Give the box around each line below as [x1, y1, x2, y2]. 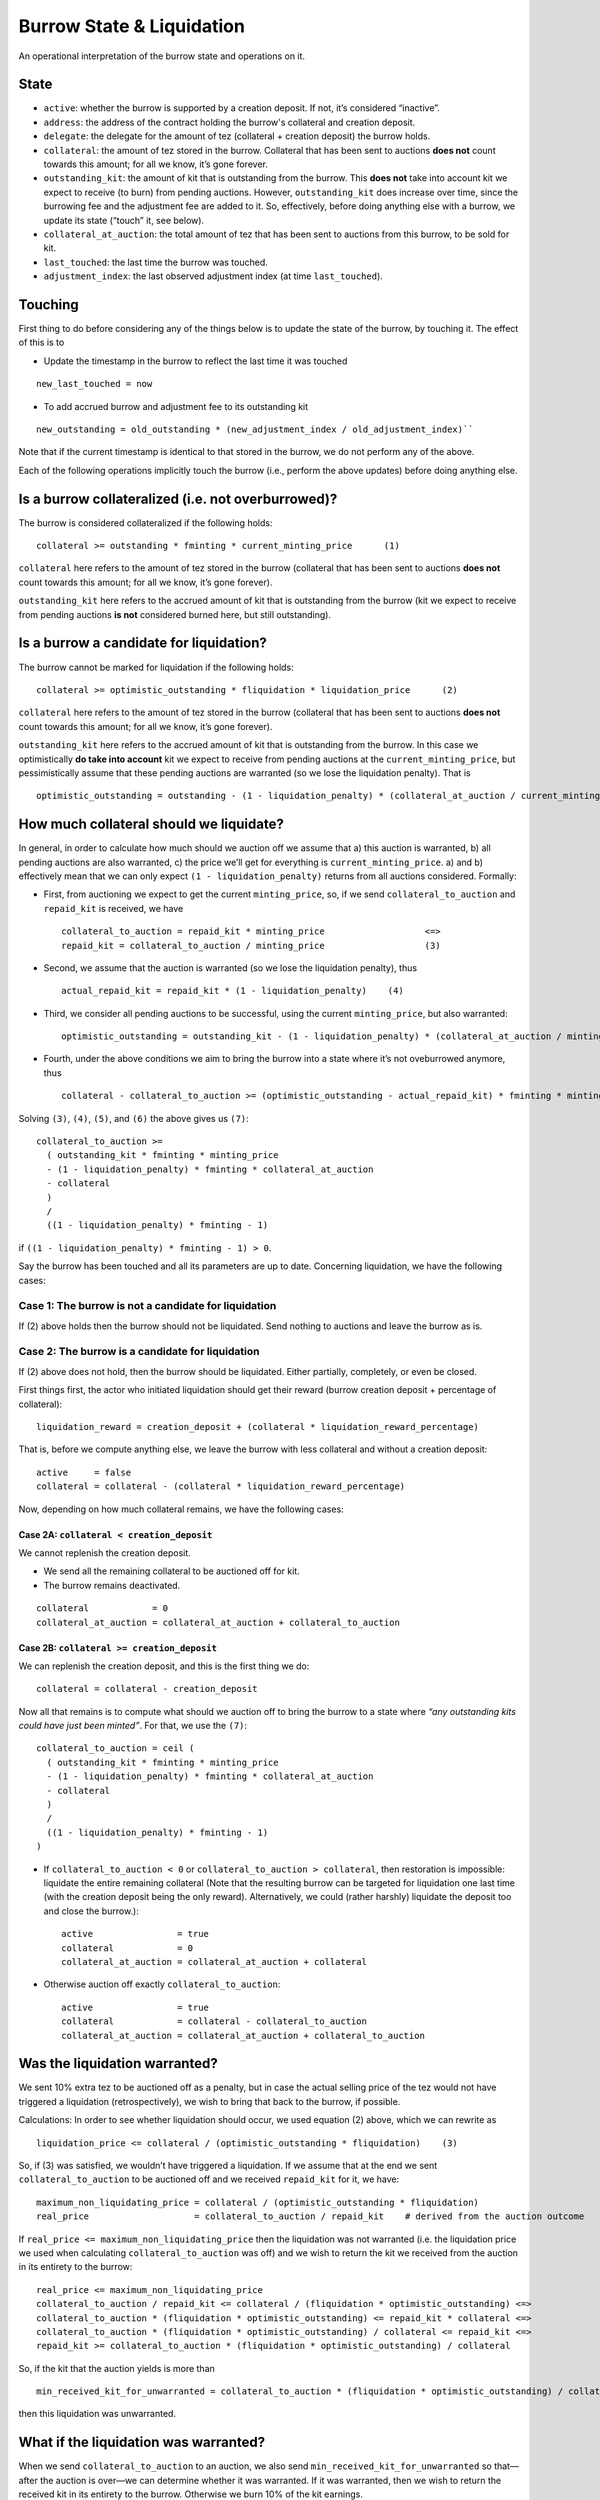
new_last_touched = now [36, 378, 153, 390]
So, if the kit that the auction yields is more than [18, 2362, 215, 2374]
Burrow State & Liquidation [18, 15, 245, 37]
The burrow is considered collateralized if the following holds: [18, 516, 273, 529]
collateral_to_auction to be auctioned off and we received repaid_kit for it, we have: [18, 2173, 400, 2185]
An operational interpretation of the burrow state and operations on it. [18, 50, 305, 62]
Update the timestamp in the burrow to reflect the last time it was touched [43, 355, 348, 367]
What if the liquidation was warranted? [18, 2434, 266, 2451]
